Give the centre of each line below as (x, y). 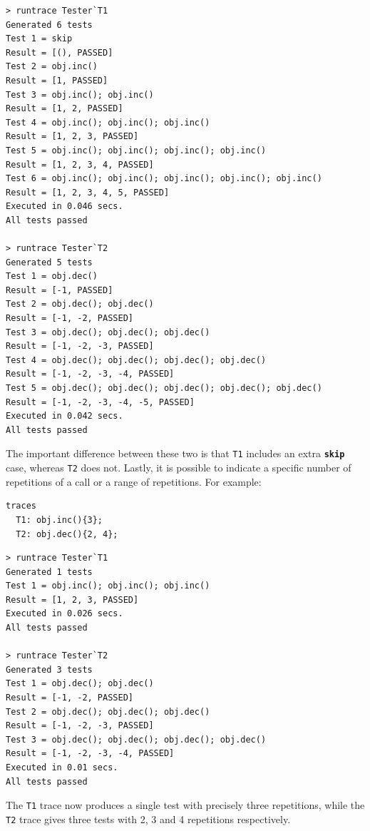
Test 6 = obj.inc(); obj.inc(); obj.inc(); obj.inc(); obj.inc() (164, 179)
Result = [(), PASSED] (60, 52)
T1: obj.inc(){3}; (60, 520)
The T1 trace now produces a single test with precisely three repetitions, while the (185, 805)
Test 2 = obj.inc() (52, 67)
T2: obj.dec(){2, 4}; (67, 534)
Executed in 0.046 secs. (65, 207)
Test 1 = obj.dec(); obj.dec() (80, 684)
